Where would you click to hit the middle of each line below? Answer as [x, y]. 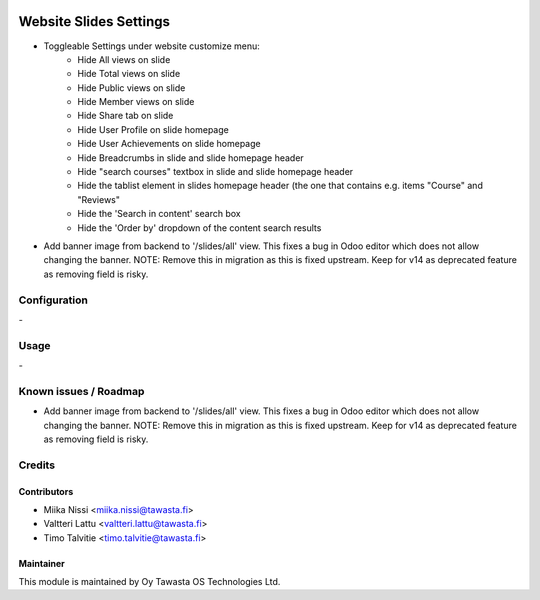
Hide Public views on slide [131, 87]
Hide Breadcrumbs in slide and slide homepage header [190, 157]
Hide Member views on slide [136, 102]
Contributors [46, 491]
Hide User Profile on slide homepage [153, 129]
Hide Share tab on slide [125, 116]
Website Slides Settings [94, 21]
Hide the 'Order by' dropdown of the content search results [199, 227]
